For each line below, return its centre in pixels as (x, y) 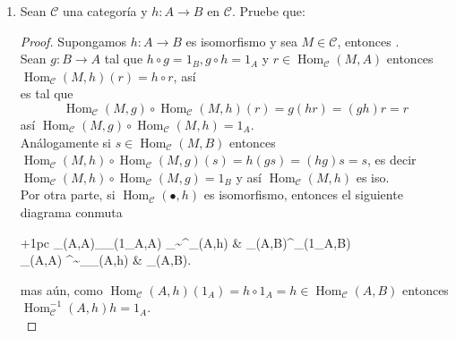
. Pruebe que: (268, 11)
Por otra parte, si (68, 194)
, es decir (392, 160)
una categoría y (105, 11)
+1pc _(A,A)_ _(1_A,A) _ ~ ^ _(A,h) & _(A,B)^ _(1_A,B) (185, 242)
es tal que (47, 93)
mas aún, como (61, 289)
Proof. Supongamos (73, 41)
